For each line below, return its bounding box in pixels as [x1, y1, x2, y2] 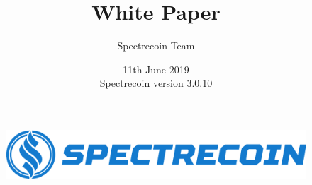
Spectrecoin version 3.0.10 [99, 76, 213, 90]
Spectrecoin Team [117, 38, 195, 53]
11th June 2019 [123, 61, 189, 76]
